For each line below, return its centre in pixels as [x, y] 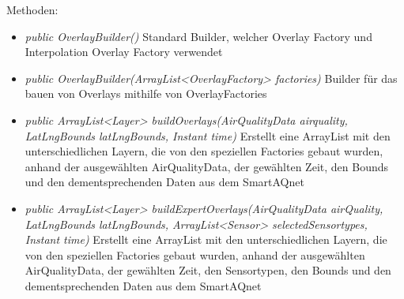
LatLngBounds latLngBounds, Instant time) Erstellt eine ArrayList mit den [208, 135]
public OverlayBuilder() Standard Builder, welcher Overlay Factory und [198, 36]
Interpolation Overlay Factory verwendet [124, 52]
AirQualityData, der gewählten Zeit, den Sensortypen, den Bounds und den [208, 270]
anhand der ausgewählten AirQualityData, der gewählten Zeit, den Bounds [206, 166]
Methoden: [32, 9]
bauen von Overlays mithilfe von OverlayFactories [146, 93]
